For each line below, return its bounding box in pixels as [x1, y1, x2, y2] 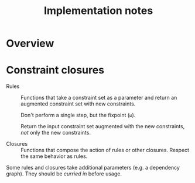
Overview [6, 37, 54, 50]
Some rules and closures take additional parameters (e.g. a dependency [6, 164, 180, 171]
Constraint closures [6, 64, 104, 77]
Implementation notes [43, 4, 153, 17]
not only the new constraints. [20, 129, 91, 136]
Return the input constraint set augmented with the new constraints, [20, 123, 185, 130]
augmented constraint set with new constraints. [20, 100, 136, 107]
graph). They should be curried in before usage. [6, 170, 122, 177]
